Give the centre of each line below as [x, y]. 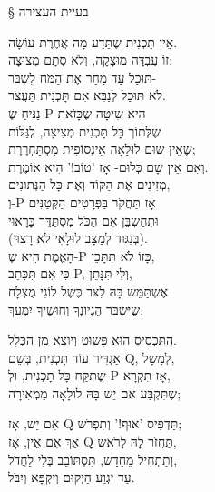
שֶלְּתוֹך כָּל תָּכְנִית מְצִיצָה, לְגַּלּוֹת [85, 131]
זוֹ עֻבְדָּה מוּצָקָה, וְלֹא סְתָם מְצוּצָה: [91, 60]
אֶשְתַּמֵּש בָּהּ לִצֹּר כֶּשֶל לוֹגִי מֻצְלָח [88, 291]
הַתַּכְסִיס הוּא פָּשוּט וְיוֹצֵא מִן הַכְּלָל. [93, 340]
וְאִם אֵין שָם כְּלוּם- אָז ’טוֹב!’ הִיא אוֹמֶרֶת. [108, 166]
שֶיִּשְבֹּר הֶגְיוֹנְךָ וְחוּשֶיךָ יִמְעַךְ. [76, 309]
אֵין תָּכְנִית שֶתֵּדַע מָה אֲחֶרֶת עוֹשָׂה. [93, 41]
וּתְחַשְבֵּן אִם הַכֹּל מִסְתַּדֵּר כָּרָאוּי [83, 220]
